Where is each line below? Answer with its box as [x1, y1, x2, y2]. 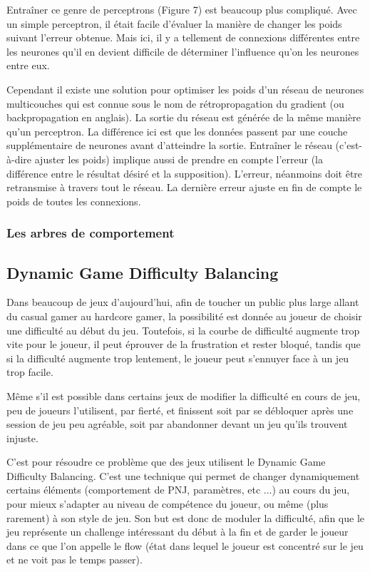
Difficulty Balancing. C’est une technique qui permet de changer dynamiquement [6, 468, 360, 483]
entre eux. [6, 58, 50, 73]
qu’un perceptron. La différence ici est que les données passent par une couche [6, 123, 348, 138]
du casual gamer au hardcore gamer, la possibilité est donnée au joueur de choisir [6, 308, 362, 323]
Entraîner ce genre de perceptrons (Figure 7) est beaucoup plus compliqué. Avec [6, 2, 357, 16]
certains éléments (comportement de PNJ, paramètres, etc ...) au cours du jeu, [6, 482, 350, 497]
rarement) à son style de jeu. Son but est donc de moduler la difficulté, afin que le [6, 510, 364, 525]
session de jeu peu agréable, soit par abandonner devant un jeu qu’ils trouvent [6, 417, 348, 431]
